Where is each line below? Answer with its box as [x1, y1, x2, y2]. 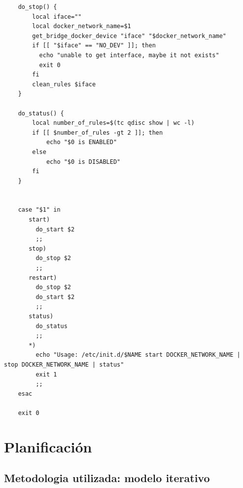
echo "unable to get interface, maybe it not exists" [39, 51, 219, 59]
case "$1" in [18, 206, 61, 214]
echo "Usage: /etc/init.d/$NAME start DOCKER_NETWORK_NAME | [35, 351, 241, 359]
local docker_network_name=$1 [32, 23, 131, 30]
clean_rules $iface [32, 80, 96, 88]
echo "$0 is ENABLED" [46, 139, 117, 146]
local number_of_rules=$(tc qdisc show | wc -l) [32, 119, 195, 127]
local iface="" [32, 13, 82, 20]
